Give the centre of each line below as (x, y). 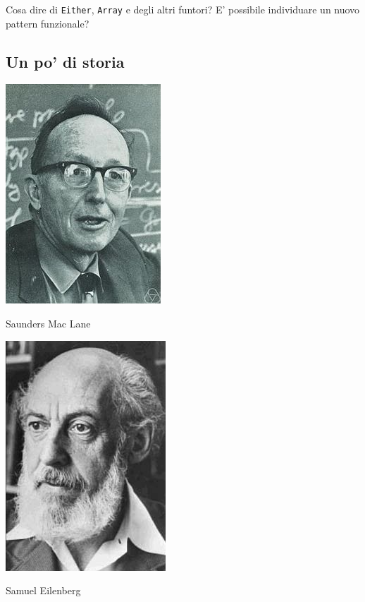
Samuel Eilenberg (43, 590)
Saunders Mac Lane (48, 324)
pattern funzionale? (48, 23)
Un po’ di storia (65, 61)
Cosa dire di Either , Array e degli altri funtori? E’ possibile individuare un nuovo (183, 9)
